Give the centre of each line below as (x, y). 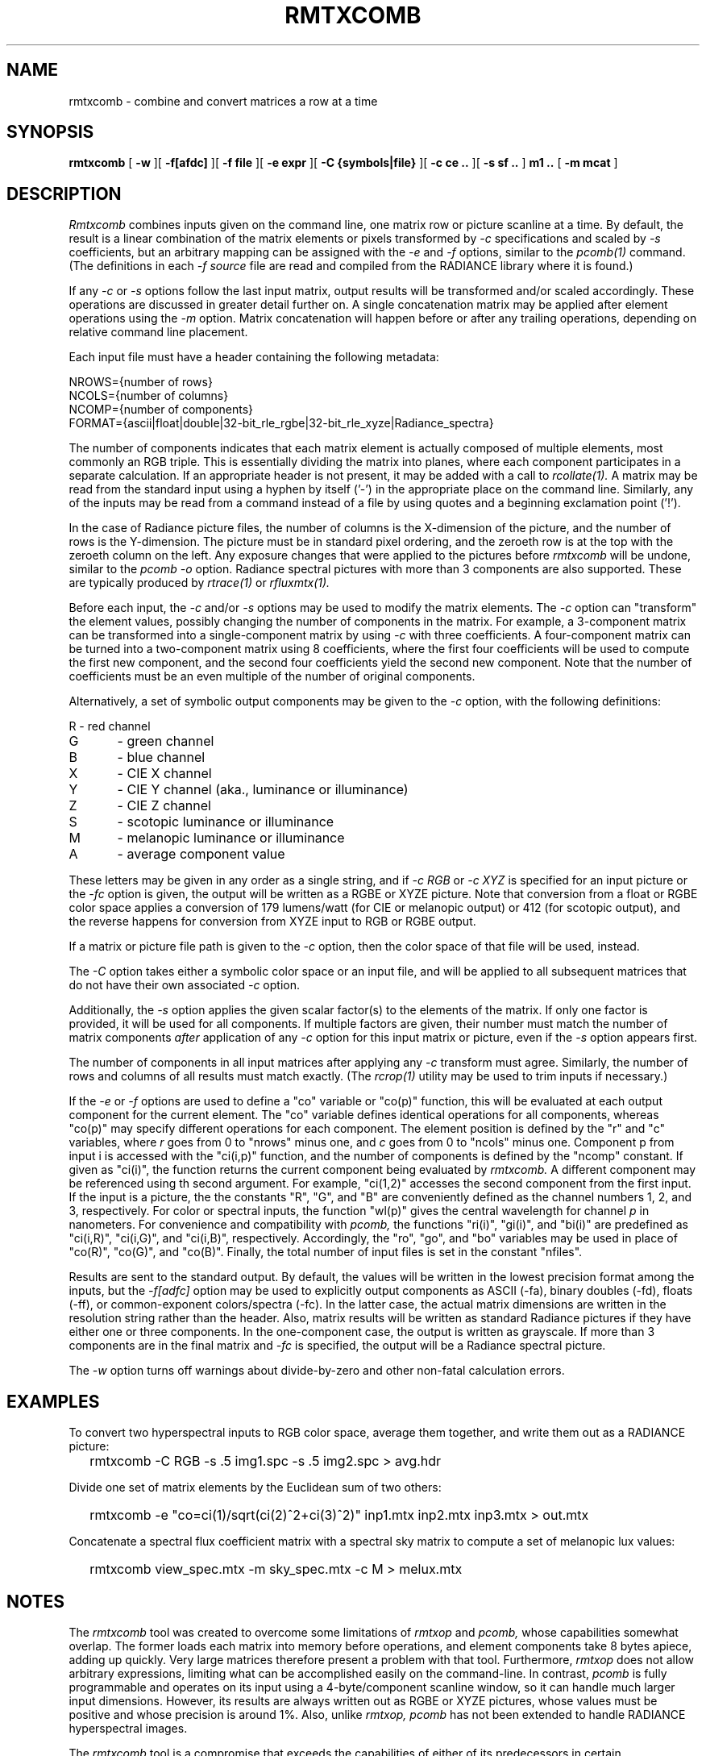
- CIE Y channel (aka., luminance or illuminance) (263, 790)
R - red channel (110, 726)
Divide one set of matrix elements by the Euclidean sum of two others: (255, 1488)
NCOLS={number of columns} (149, 396)
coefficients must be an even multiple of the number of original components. (272, 676)
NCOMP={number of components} (161, 410)
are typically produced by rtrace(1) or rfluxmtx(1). (199, 583)
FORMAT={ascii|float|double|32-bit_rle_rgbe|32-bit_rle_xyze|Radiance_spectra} (281, 423)
